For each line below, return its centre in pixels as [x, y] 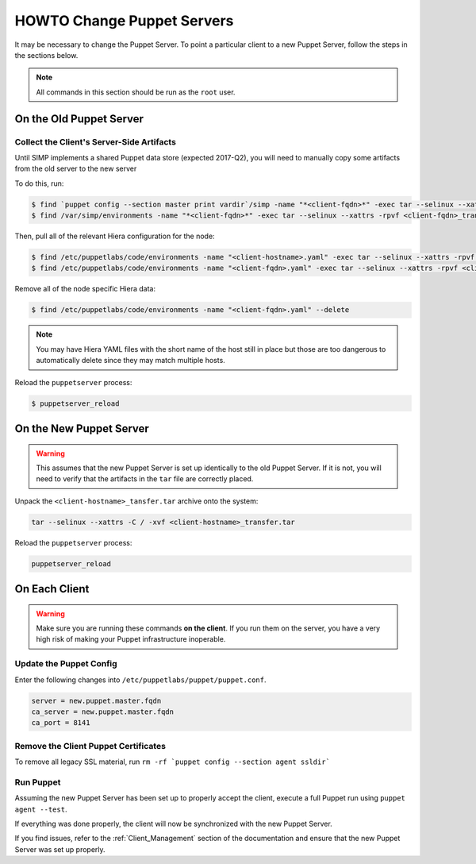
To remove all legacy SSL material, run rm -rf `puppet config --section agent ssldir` [173, 762]
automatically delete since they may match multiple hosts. [131, 361]
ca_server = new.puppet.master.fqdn [103, 712]
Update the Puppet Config [66, 664]
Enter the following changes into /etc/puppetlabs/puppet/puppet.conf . [140, 680]
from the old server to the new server [76, 169]
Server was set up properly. [60, 849]
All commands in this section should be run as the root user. [136, 92]
